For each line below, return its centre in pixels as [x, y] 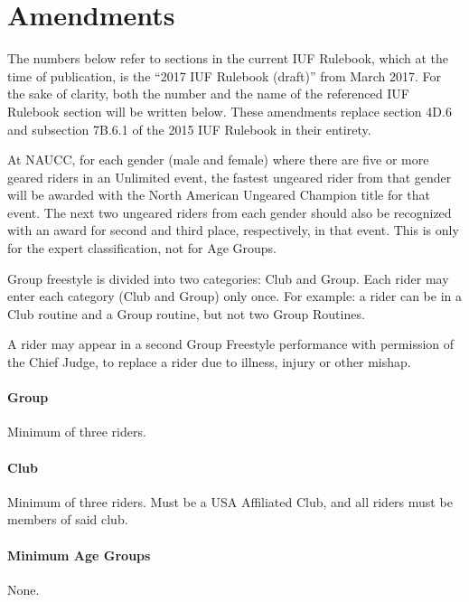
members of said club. [68, 519]
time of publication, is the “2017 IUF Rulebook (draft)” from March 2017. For [224, 75]
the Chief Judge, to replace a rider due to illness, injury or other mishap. [209, 362]
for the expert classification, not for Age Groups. [142, 248]
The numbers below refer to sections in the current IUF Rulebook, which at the [228, 58]
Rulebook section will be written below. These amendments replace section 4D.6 [230, 111]
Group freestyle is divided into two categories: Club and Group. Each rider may [228, 278]
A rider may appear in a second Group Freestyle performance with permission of [231, 344]
